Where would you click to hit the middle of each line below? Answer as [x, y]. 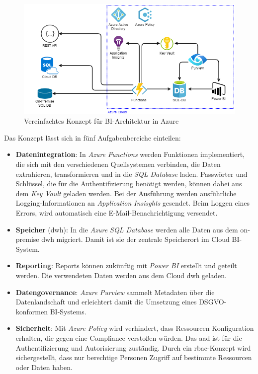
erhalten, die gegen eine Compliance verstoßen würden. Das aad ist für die [129, 337]
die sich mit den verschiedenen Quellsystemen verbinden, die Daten [118, 164]
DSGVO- [213, 302]
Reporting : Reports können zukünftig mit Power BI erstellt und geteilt [126, 265]
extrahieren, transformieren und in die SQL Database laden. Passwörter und [131, 174]
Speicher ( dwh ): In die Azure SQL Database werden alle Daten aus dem [127, 229]
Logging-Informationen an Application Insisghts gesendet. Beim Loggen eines [133, 203]
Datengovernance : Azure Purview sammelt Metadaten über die [115, 292]
